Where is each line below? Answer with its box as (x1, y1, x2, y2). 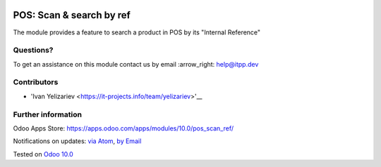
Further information (13, 109, 83, 119)
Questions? (13, 46, 54, 55)
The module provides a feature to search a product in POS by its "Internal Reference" (13, 28, 261, 36)
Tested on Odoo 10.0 (13, 149, 73, 158)
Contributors (13, 77, 59, 87)
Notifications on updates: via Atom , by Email (13, 137, 142, 145)
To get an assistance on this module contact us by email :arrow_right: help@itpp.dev (13, 60, 259, 68)
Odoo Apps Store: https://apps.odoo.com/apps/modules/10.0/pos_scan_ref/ (13, 123, 234, 133)
